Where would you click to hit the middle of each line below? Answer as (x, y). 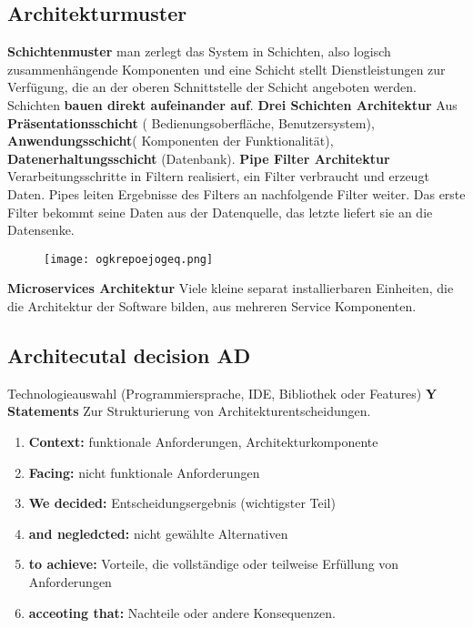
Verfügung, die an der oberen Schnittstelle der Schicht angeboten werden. (212, 87)
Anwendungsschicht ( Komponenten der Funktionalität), (171, 141)
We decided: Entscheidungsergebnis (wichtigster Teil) (182, 503)
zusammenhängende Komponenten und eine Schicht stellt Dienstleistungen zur (226, 69)
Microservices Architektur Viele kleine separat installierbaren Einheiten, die (231, 288)
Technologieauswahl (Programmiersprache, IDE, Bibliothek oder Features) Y (222, 393)
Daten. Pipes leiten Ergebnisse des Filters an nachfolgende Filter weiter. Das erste (236, 193)
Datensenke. (41, 230)
